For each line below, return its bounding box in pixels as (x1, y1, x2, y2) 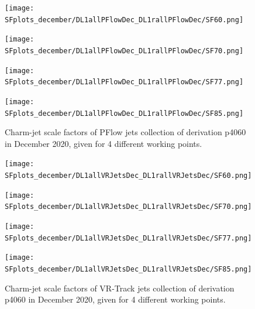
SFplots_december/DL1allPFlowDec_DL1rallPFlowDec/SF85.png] (5, 109, 244, 118)
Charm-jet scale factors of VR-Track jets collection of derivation (5, 281, 235, 294)
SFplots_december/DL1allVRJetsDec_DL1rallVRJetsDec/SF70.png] (5, 202, 252, 211)
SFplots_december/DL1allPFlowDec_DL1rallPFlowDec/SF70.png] (5, 46, 244, 55)
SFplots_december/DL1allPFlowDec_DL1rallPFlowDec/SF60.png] (5, 15, 244, 24)
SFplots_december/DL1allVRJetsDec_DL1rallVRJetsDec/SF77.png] (5, 234, 252, 242)
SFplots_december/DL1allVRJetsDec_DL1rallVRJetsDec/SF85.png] (5, 265, 252, 274)
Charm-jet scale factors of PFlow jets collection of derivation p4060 (5, 126, 246, 138)
